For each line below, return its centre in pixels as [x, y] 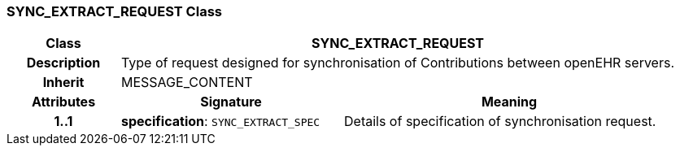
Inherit [63, 83]
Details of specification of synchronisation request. [500, 122]
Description [63, 63]
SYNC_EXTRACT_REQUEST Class [114, 11]
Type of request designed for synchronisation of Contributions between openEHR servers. [398, 63]
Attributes [63, 102]
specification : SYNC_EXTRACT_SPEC [221, 122]
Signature [231, 102]
